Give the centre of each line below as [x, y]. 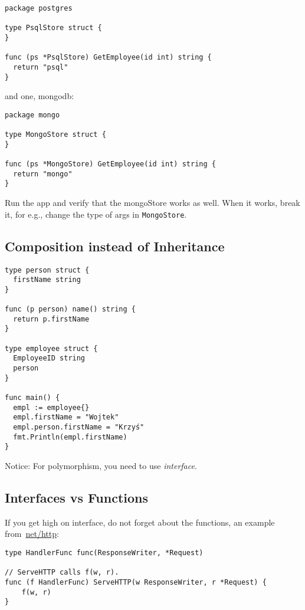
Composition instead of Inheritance [115, 246]
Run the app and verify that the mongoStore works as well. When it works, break [152, 203]
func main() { [32, 398]
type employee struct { [51, 348]
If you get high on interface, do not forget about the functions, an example [140, 522]
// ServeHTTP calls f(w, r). [62, 573]
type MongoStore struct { [55, 135]
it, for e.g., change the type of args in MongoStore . [96, 214]
